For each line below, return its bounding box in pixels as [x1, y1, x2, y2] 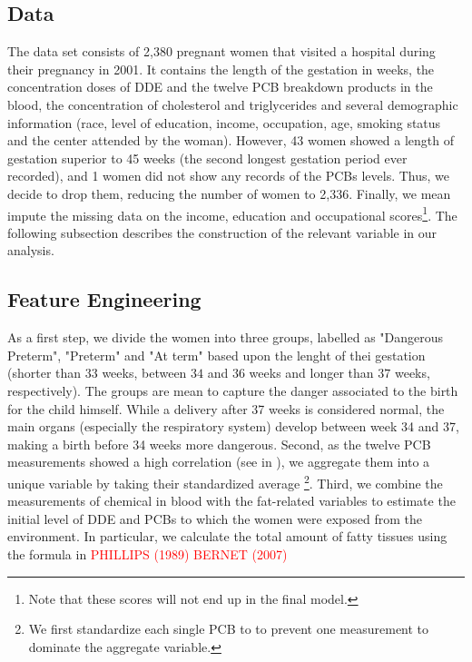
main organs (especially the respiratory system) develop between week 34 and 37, [7, 417, 459, 436]
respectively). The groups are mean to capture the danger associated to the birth [7, 380, 458, 400]
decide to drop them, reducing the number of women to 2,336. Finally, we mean [7, 183, 451, 203]
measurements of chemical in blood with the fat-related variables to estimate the [7, 491, 456, 510]
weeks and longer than [249, 363, 374, 382]
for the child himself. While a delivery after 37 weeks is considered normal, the [7, 399, 445, 418]
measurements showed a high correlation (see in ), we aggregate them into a [7, 452, 430, 471]
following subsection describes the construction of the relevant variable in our [7, 222, 438, 242]
